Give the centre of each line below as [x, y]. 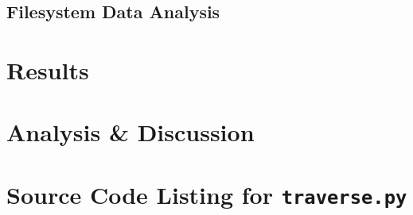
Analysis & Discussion [131, 132]
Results [48, 69]
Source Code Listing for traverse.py [207, 194]
